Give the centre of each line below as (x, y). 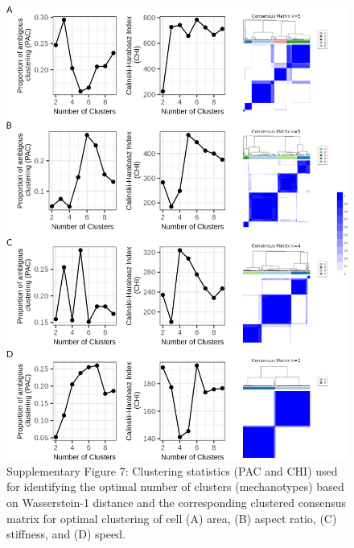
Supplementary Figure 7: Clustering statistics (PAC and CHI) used (172, 470)
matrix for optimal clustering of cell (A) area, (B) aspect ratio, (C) (172, 518)
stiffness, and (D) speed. (66, 534)
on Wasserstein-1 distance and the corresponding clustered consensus (177, 502)
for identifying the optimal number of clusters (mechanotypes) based (175, 486)
